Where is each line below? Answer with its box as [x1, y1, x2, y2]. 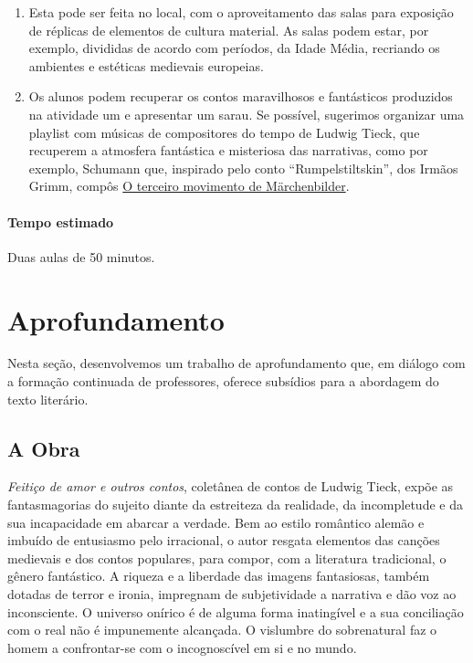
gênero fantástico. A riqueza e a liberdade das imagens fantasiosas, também [7, 566, 430, 585]
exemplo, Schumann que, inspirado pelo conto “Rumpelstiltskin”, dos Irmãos [28, 158, 458, 177]
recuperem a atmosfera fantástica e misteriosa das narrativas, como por [28, 141, 428, 160]
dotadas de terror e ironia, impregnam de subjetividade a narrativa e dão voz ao [7, 584, 457, 603]
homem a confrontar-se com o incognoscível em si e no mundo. [7, 637, 357, 657]
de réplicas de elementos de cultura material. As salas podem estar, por [28, 20, 429, 39]
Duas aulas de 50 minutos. [7, 247, 155, 266]
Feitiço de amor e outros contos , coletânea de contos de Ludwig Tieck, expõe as [7, 477, 454, 496]
